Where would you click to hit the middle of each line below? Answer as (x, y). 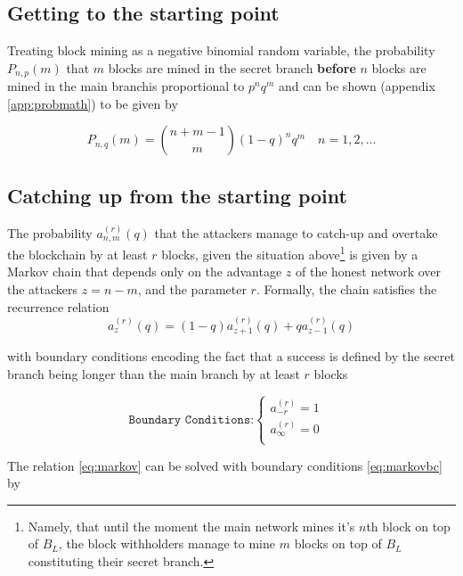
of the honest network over (368, 272)
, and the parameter (192, 288)
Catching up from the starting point (177, 195)
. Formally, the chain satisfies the (346, 288)
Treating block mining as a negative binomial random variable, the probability (221, 50)
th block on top (408, 526)
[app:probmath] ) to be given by (93, 103)
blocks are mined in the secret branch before (232, 67)
